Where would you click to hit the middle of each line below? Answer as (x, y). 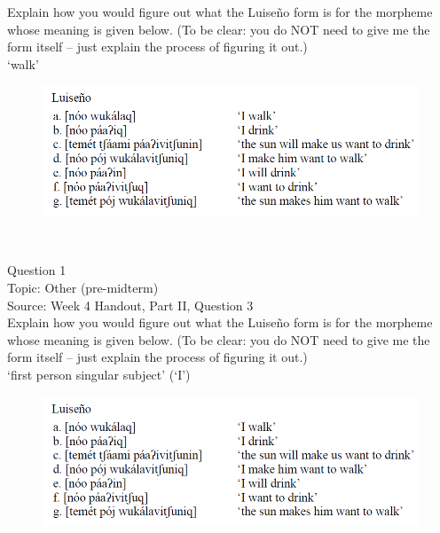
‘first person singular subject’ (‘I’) (99, 374)
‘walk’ (23, 63)
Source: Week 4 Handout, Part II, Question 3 (130, 305)
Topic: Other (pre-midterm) (83, 288)
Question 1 (37, 270)
